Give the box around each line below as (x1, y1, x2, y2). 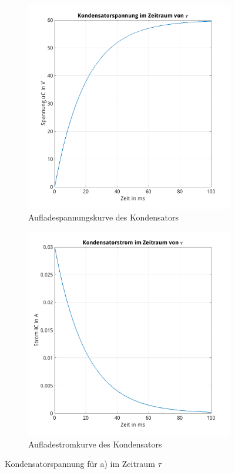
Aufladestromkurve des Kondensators (28, 437, 162, 450)
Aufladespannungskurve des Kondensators (28, 211, 179, 223)
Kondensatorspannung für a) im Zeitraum (5, 457, 155, 470)
